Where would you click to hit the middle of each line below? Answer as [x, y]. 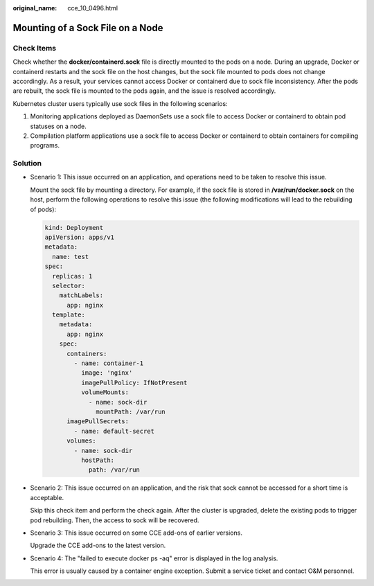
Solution [27, 163]
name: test [71, 257]
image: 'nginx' [107, 373]
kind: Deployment [74, 228]
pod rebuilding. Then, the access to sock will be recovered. [115, 520]
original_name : [35, 8]
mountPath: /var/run [131, 412]
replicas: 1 [72, 276]
